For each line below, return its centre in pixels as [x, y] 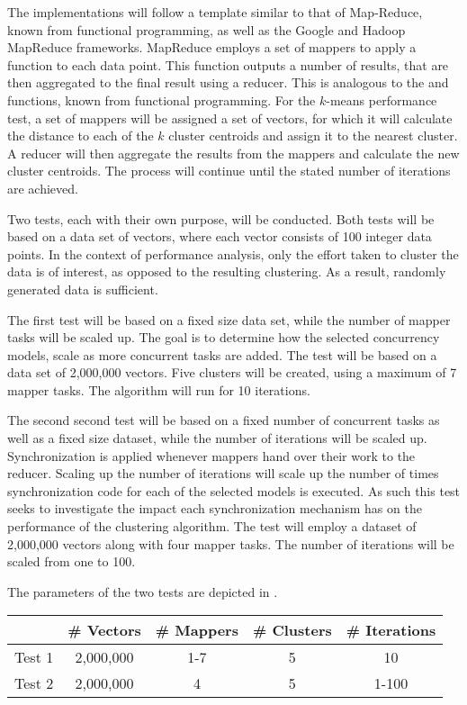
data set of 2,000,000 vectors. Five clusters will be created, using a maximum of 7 [232, 372]
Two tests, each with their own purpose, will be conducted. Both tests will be [221, 218]
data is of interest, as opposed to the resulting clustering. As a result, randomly [227, 271]
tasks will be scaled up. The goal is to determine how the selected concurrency [224, 337]
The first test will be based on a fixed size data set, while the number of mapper [229, 319]
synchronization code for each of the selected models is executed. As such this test [234, 490]
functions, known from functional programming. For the [162, 99]
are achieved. [43, 188]
